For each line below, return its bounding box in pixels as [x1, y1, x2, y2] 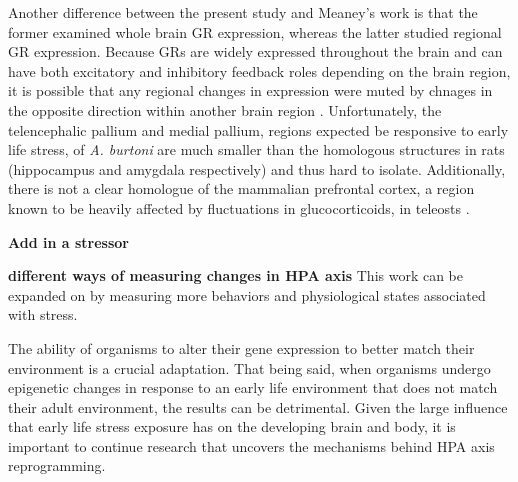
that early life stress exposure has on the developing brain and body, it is [8, 416, 456, 437]
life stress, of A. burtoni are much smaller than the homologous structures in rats [8, 139, 505, 160]
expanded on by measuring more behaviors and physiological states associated [8, 284, 486, 305]
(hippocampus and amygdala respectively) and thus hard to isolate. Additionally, [8, 158, 506, 179]
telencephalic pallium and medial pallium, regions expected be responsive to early [8, 119, 509, 140]
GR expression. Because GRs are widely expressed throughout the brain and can [8, 41, 503, 62]
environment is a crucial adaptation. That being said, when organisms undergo [8, 357, 491, 378]
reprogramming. [8, 455, 106, 476]
